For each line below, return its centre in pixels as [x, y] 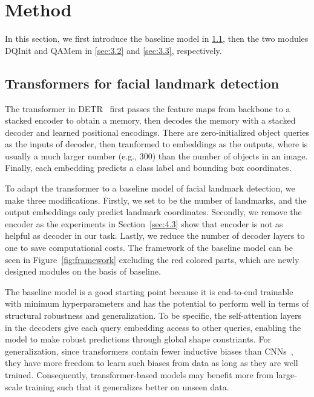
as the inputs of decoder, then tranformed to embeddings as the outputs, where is [156, 144]
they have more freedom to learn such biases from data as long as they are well [152, 363]
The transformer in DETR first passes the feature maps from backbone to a [148, 108]
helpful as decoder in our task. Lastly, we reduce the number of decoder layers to [155, 235]
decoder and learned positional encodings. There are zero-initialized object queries [157, 132]
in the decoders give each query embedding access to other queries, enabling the [153, 327]
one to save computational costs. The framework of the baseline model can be [149, 248]
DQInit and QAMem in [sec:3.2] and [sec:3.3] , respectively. [113, 50]
